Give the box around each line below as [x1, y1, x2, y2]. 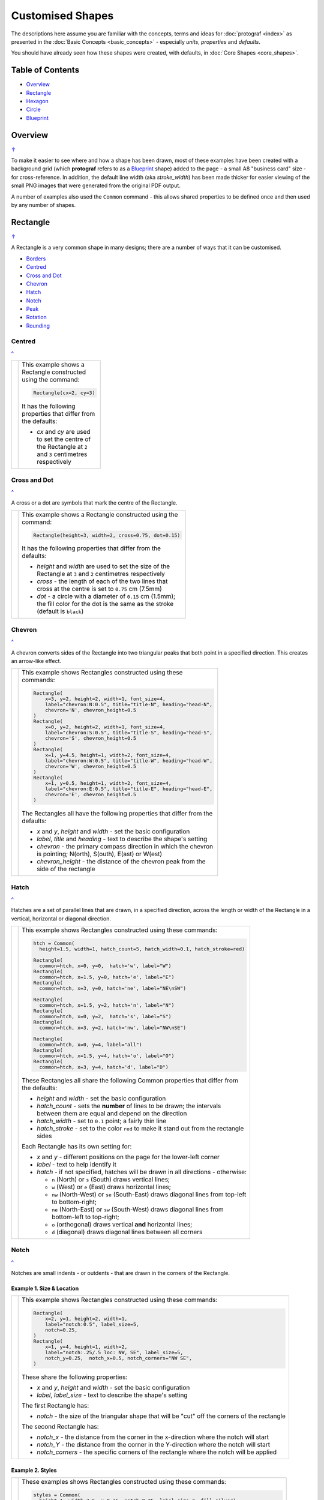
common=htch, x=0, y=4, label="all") [39, 1042, 142, 1048]
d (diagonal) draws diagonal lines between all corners [52, 1228, 203, 1236]
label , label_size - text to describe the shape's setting [37, 1391, 188, 1399]
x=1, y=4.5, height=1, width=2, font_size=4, [45, 752, 172, 758]
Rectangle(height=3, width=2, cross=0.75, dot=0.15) [33, 532, 181, 538]
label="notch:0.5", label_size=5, [45, 1321, 139, 1328]
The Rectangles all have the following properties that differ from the [22, 809, 213, 818]
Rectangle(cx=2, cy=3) [33, 390, 95, 396]
